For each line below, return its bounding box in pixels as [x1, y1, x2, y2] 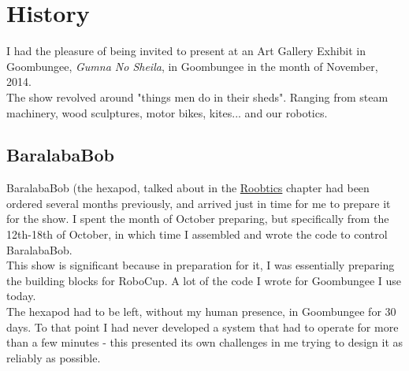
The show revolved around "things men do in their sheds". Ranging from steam [6, 88, 389, 105]
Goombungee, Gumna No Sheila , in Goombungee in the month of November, [6, 58, 378, 74]
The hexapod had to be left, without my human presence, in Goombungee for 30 [6, 303, 396, 320]
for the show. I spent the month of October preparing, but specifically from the [6, 210, 389, 227]
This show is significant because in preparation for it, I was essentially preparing [6, 257, 395, 273]
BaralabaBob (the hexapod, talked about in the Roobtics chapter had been [6, 180, 370, 196]
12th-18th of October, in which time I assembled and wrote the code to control [6, 226, 388, 243]
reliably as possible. [6, 349, 101, 365]
